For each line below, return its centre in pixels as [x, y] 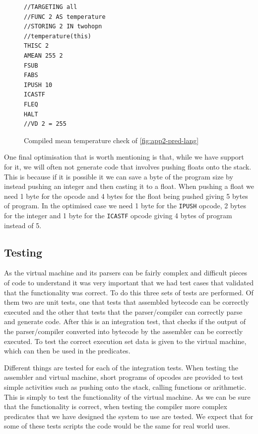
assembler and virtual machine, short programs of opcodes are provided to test [124, 377]
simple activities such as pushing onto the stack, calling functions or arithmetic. [125, 387]
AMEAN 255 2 [43, 55]
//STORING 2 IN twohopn [63, 27]
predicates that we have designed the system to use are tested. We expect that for [129, 416]
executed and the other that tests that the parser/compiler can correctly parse [123, 311]
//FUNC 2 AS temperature [65, 17]
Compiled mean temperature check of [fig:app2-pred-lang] [111, 140]
